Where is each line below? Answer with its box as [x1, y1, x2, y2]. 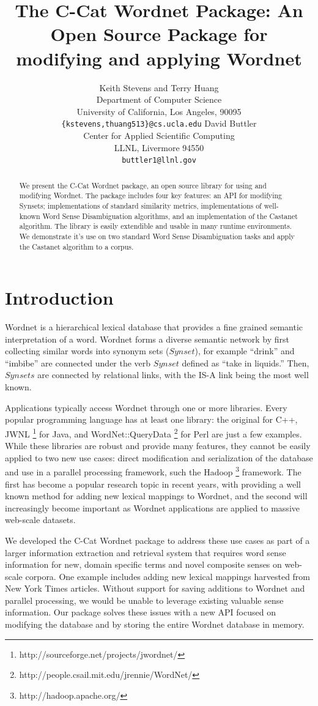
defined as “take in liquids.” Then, [182, 356, 309, 369]
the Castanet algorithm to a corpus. [19, 241, 134, 251]
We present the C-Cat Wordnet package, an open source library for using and [19, 180, 267, 190]
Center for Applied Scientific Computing [83, 128, 235, 141]
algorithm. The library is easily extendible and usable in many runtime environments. [19, 221, 292, 231]
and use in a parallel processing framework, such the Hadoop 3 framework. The [5, 464, 301, 478]
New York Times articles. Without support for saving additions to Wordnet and [5, 582, 305, 595]
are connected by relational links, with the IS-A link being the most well [37, 368, 309, 381]
